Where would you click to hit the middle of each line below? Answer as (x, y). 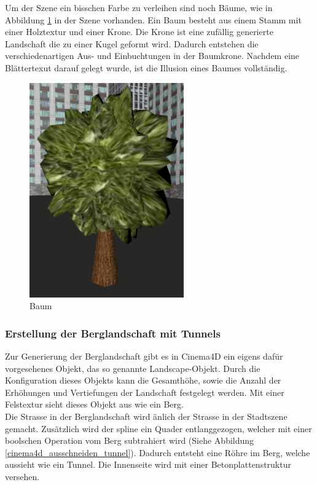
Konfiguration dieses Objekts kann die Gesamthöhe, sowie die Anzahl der (143, 380)
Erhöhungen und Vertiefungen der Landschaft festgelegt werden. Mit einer (145, 392)
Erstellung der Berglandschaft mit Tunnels (113, 333)
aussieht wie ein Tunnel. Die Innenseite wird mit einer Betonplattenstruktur (148, 464)
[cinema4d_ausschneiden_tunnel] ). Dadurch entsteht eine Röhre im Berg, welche (158, 452)
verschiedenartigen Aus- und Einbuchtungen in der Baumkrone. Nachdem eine (152, 56)
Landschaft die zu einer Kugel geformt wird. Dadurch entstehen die (132, 43)
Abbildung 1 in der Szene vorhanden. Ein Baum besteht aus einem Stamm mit (153, 19)
